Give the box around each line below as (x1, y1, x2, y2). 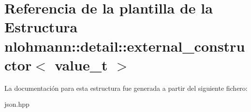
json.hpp (4, 99, 30, 109)
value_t (55, 55, 108, 74)
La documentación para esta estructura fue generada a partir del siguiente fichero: (4, 83, 248, 93)
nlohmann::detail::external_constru (4, 36, 245, 56)
